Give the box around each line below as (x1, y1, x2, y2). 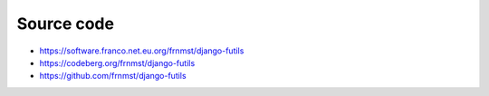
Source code (16, 14, 115, 34)
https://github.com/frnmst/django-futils (39, 71, 187, 82)
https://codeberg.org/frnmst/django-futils (39, 57, 196, 68)
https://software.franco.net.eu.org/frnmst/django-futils (39, 45, 244, 56)
